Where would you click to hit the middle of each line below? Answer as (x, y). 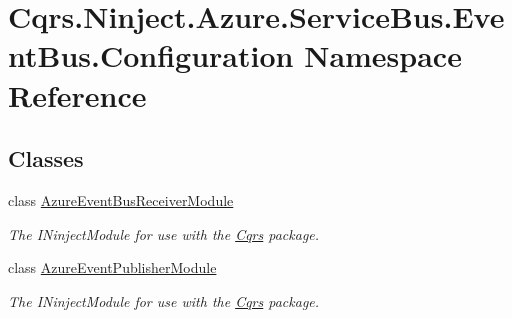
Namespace (383, 55)
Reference (77, 94)
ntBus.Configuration (151, 55)
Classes (46, 158)
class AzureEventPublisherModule (112, 267)
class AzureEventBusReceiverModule (121, 199)
